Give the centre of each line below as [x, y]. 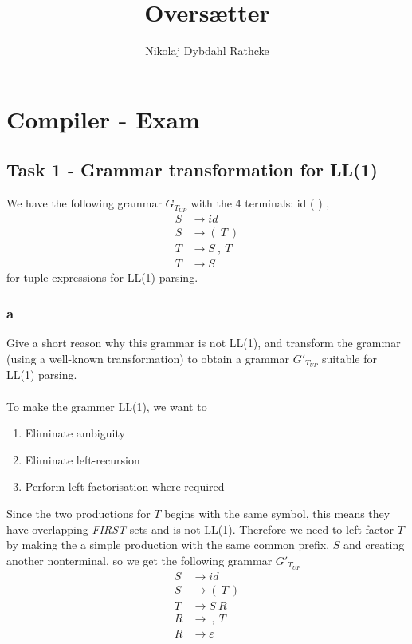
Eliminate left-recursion [82, 459]
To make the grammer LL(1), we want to [107, 406]
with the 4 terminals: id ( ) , [260, 203]
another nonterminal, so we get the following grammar [139, 560]
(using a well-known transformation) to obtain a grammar [148, 358]
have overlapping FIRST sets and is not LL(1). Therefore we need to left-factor [200, 529]
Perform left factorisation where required [125, 486]
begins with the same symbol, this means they [277, 513]
